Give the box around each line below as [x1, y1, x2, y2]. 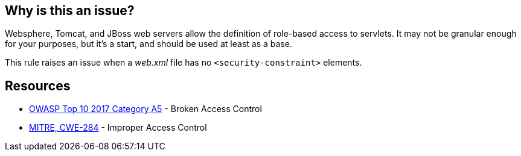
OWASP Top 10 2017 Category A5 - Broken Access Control [29, 104, 262, 114]
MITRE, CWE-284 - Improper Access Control [29, 122, 207, 133]
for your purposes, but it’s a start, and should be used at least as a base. [5, 39, 292, 49]
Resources [5, 78, 71, 93]
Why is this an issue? [5, 3, 135, 18]
